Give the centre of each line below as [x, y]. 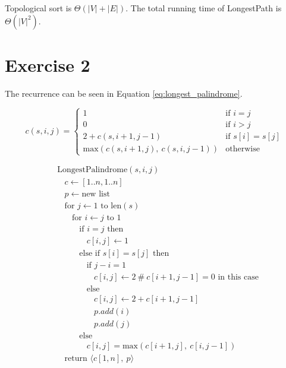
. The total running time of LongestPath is [204, 8]
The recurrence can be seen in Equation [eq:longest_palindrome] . [124, 93]
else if [90, 254]
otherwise [243, 149]
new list [96, 194]
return [76, 359]
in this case [238, 277]
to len [111, 206]
